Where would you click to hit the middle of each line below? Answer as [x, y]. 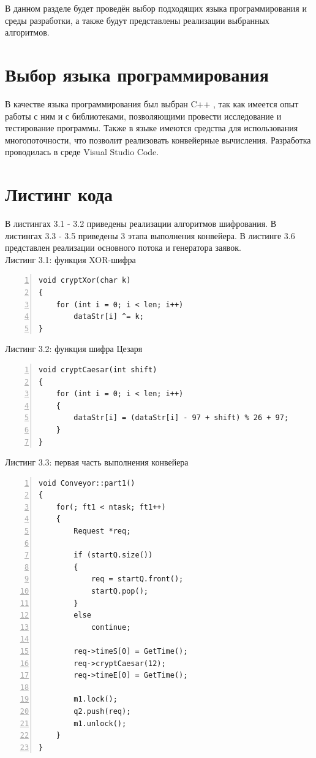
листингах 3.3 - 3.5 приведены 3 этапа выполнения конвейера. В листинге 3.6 [150, 235]
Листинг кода [59, 194]
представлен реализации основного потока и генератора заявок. [123, 247]
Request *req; [102, 531]
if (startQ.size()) [113, 555]
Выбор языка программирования [137, 74]
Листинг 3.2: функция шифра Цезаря [74, 349]
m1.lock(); [96, 699]
